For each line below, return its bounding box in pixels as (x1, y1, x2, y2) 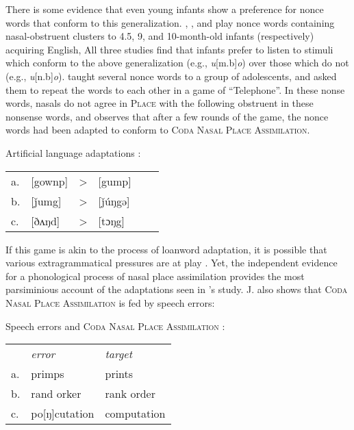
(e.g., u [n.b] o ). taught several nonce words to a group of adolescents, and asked (5, 68, 337, 83)
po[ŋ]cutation (31, 405, 94, 422)
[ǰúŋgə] (98, 192, 130, 209)
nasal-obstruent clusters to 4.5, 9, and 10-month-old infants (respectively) (5, 29, 314, 43)
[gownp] (31, 173, 68, 189)
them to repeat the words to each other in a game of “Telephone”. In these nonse (5, 82, 345, 97)
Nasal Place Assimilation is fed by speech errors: (5, 295, 215, 309)
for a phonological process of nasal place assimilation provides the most (5, 268, 305, 283)
